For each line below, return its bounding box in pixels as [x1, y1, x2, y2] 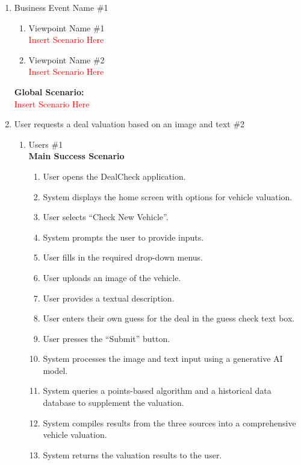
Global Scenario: [14, 85, 84, 98]
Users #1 [28, 138, 63, 150]
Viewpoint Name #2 [28, 53, 105, 66]
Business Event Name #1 [14, 1, 108, 13]
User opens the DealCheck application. [43, 169, 186, 182]
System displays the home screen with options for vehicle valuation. [43, 190, 293, 203]
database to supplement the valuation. [43, 396, 184, 409]
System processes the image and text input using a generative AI [43, 352, 283, 365]
